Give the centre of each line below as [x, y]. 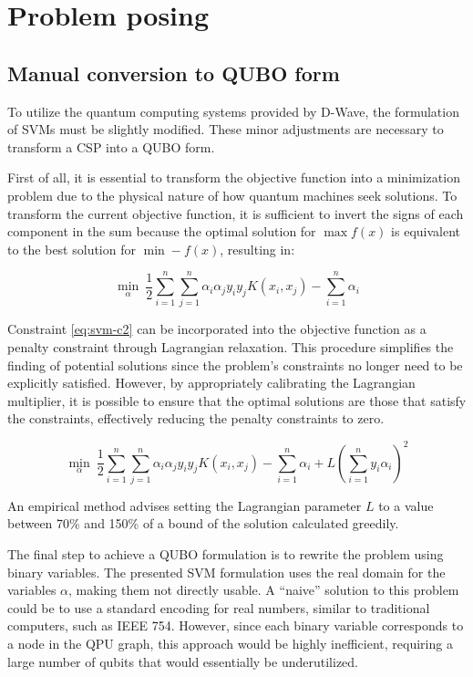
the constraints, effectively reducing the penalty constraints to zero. [196, 418]
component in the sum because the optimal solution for [162, 231]
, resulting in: [257, 249]
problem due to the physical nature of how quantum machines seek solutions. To [232, 195]
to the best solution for [72, 249]
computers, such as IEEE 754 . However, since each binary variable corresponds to [236, 625]
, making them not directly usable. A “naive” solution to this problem [264, 590]
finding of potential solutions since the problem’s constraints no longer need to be [235, 365]
